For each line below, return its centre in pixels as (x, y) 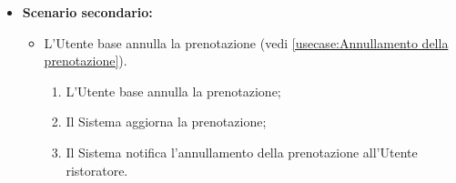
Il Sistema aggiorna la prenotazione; (166, 122)
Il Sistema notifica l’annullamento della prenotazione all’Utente (242, 152)
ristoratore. (97, 170)
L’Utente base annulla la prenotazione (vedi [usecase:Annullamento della (246, 42)
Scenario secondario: (87, 12)
